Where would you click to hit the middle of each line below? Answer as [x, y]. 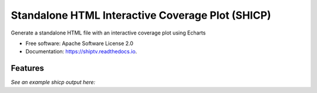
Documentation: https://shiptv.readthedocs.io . [81, 51]
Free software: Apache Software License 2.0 [80, 43]
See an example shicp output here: [53, 82]
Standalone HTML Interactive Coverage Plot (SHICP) [141, 15]
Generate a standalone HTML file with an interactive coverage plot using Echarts [108, 33]
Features [27, 68]
